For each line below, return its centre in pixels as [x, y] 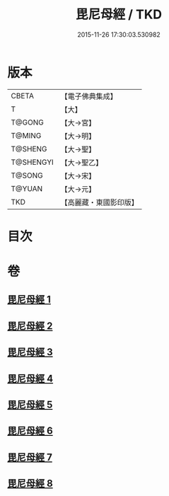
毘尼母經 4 [30, 378]
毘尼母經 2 [30, 326]
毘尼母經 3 [30, 352]
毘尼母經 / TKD [119, 15]
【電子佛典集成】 [89, 96]
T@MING [26, 135]
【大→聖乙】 [82, 162]
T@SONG [27, 175]
